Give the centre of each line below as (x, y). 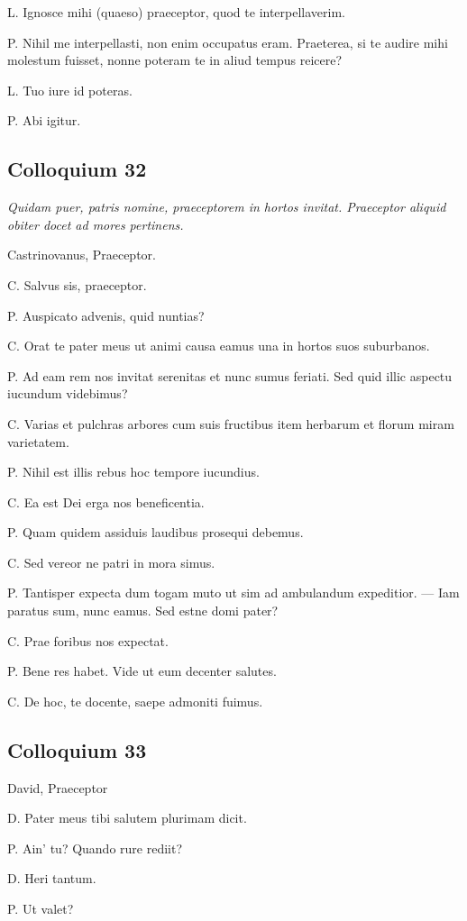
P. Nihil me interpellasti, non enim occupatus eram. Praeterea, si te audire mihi (228, 42)
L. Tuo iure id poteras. (70, 90)
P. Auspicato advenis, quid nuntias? (106, 315)
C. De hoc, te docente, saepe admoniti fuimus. (135, 701)
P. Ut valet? (41, 909)
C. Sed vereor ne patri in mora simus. (111, 562)
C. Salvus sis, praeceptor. (77, 284)
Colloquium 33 (77, 749)
